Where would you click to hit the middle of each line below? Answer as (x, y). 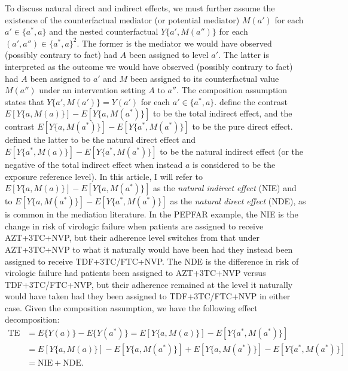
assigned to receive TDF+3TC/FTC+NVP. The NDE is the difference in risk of (152, 261)
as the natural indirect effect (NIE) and (225, 188)
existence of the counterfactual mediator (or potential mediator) (122, 19)
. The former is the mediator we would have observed (174, 43)
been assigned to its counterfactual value (204, 78)
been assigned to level (169, 55)
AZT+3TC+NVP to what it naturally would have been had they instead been (149, 249)
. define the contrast (251, 101)
